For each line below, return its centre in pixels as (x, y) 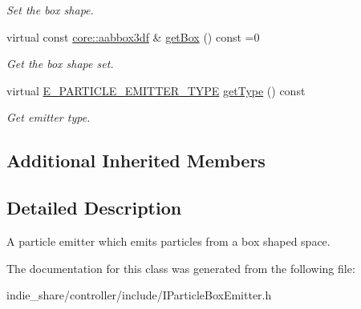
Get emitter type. (49, 117)
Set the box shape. (50, 10)
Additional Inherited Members (136, 161)
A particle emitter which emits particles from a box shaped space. (168, 241)
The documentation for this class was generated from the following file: (181, 268)
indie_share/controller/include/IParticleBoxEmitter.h (139, 295)
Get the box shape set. (60, 64)
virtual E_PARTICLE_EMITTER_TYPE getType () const (156, 90)
